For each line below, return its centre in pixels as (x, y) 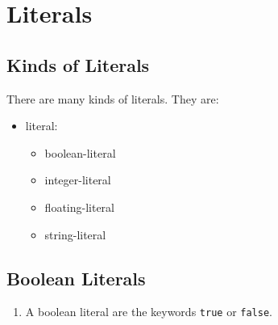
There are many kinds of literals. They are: (113, 98)
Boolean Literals (76, 278)
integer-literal (78, 180)
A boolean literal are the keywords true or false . (149, 312)
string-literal (75, 234)
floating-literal (79, 207)
